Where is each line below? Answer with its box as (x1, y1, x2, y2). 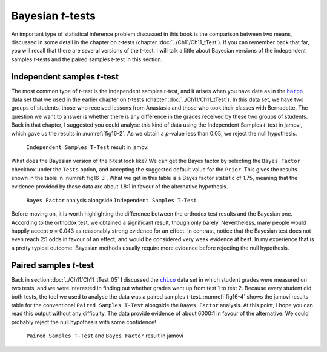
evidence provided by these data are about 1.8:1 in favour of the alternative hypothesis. (11, 182, 228, 190)
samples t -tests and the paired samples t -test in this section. (11, 55, 163, 63)
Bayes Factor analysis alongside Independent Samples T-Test (26, 196, 197, 204)
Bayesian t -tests (11, 9, 96, 22)
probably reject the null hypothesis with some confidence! (11, 318, 157, 325)
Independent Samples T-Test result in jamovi (26, 143, 149, 151)
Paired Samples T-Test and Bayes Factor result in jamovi (26, 332, 184, 339)
